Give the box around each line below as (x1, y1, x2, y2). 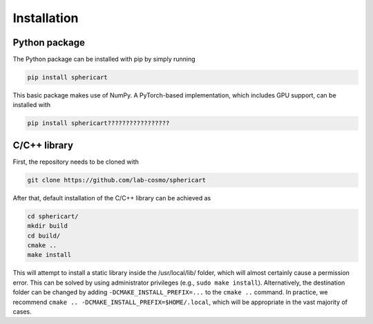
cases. (12, 307, 32, 316)
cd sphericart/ (27, 212, 79, 220)
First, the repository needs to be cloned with (12, 158, 140, 166)
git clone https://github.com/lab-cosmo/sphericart (27, 176, 207, 184)
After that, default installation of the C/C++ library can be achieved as (12, 193, 211, 202)
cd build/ (27, 231, 61, 240)
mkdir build (27, 222, 68, 230)
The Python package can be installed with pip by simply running (12, 55, 196, 64)
